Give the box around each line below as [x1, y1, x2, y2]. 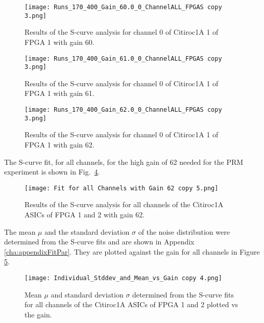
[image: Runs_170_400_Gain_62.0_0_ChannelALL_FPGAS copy [25, 106, 222, 113]
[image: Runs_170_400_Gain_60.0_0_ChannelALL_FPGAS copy [25, 4, 222, 11]
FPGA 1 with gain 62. [25, 139, 94, 150]
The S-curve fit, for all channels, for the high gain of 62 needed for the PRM [4, 156, 244, 167]
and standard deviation [51, 289, 124, 300]
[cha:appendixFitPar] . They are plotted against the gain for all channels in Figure [4, 246, 260, 257]
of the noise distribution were [138, 226, 230, 237]
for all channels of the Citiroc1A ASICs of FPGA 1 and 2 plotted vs [25, 299, 238, 310]
